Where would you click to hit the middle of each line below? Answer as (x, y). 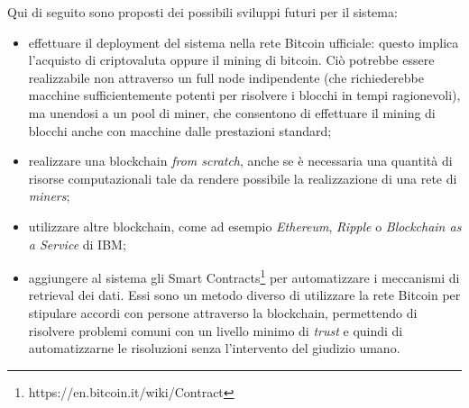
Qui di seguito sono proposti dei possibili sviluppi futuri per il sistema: (202, 12)
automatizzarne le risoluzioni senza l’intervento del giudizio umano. (214, 348)
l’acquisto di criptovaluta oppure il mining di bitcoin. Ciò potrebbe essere (231, 60)
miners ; (49, 196)
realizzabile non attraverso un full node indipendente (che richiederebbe (226, 77)
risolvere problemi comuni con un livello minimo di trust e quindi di (216, 330)
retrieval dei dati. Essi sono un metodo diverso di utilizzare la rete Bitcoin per (244, 295)
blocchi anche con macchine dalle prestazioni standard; (180, 130)
